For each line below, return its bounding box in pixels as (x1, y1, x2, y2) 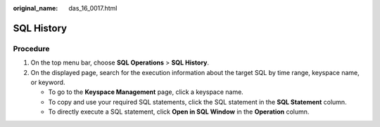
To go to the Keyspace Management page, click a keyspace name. (48, 88, 244, 96)
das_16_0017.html (68, 4, 118, 12)
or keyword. (30, 78, 65, 86)
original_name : (13, 4, 58, 12)
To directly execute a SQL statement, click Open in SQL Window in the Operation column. (48, 107, 310, 116)
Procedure (13, 44, 50, 53)
